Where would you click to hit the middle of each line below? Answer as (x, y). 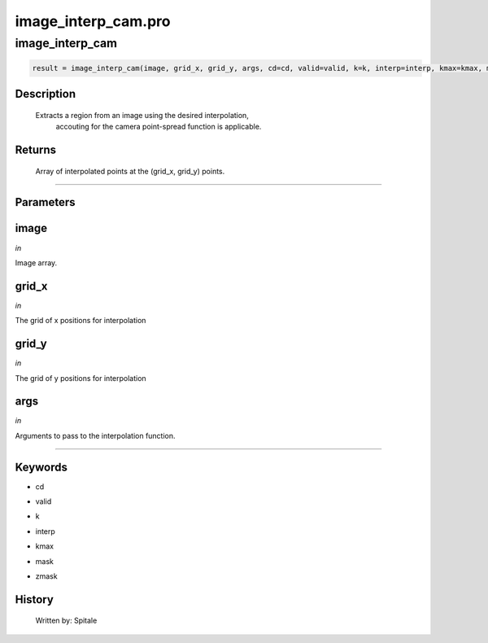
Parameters (45, 202)
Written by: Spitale (66, 621)
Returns (36, 150)
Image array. (36, 262)
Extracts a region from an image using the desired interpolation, (142, 115)
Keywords (41, 467)
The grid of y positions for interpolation (81, 378)
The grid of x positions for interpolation (81, 321)
